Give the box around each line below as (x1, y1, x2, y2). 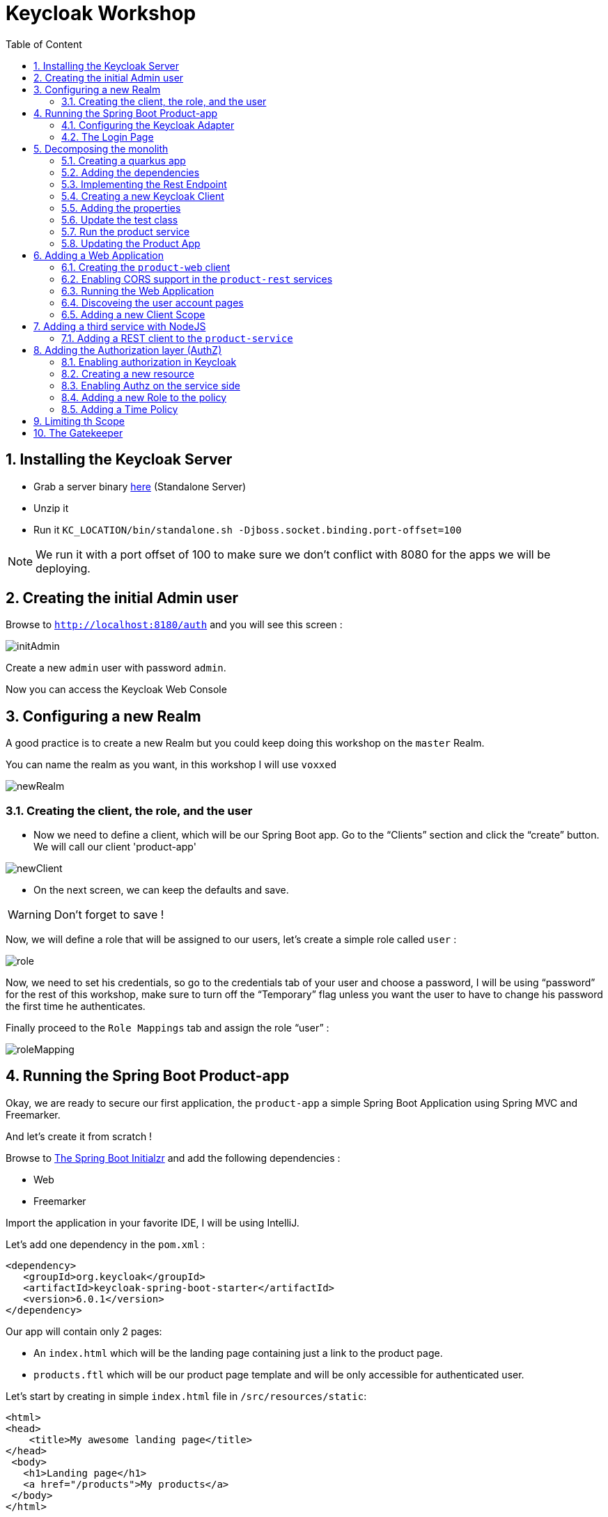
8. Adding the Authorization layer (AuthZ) (33, 343, 222, 356)
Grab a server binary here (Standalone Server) (33, 480, 247, 492)
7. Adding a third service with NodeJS (33, 320, 206, 332)
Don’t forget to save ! (54, 908, 164, 922)
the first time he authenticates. (6, 1000, 146, 1013)
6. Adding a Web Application (33, 249, 164, 261)
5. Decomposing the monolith (33, 142, 169, 155)
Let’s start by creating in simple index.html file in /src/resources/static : (6, 1390, 367, 1402)
